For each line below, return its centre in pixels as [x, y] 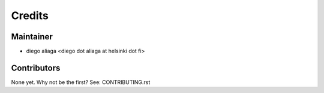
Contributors [36, 68]
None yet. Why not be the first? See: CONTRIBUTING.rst [81, 82]
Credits [30, 15]
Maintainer [32, 37]
